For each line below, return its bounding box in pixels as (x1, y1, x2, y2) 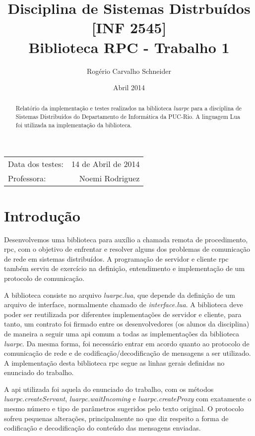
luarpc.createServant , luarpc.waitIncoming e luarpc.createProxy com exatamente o (4, 393, 252, 404)
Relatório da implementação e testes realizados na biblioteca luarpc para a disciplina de (15, 104, 242, 112)
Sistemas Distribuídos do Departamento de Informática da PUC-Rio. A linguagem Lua (15, 112, 240, 121)
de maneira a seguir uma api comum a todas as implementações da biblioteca (4, 328, 240, 338)
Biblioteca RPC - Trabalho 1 (28, 37, 230, 57)
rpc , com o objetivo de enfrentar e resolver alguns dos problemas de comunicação (4, 244, 250, 254)
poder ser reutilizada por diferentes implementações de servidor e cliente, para (4, 309, 242, 319)
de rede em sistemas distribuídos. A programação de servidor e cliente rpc (4, 253, 229, 264)
